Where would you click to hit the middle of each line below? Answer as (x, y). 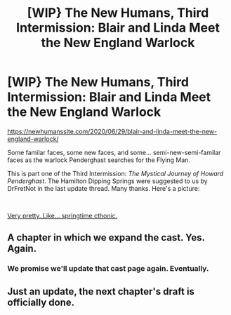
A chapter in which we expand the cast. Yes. (106, 237)
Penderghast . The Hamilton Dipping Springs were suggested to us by (108, 181)
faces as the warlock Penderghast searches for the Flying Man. (99, 160)
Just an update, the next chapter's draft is (101, 291)
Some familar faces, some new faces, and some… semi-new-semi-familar (114, 152)
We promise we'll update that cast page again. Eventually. (108, 269)
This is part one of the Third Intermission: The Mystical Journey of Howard (115, 173)
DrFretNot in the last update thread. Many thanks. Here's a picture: (104, 188)
